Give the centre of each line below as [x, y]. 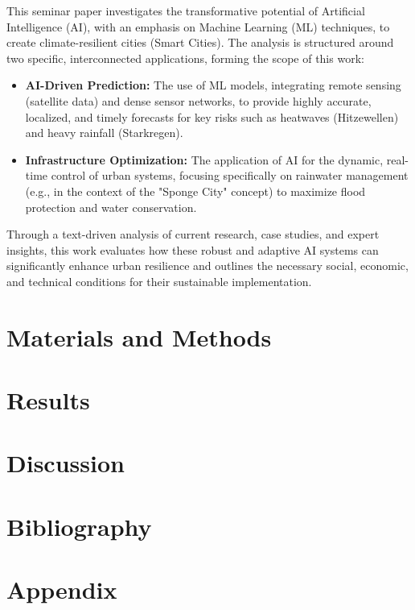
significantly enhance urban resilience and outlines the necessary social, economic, [207, 266]
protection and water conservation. [111, 207]
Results [48, 400]
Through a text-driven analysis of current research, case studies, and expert [193, 234]
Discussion [66, 463]
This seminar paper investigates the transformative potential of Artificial [186, 10]
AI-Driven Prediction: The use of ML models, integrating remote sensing [213, 85]
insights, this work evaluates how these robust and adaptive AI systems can [193, 249]
